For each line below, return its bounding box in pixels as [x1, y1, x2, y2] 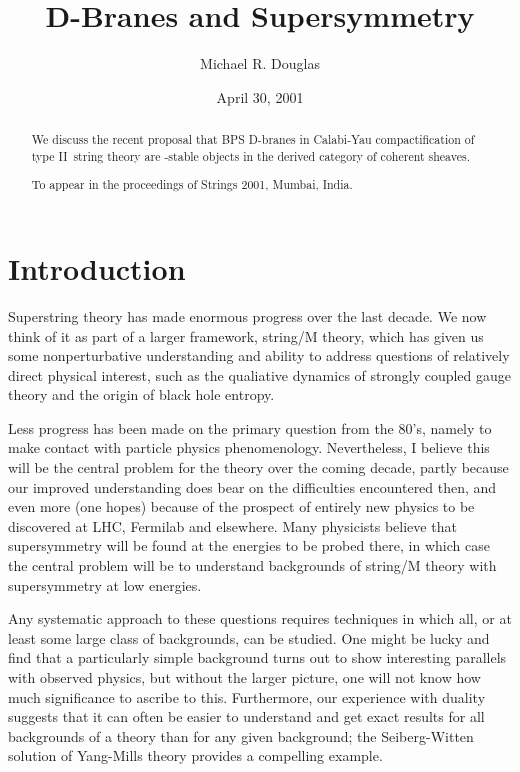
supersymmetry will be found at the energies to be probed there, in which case [8, 535, 490, 556]
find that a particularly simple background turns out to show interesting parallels [8, 647, 507, 668]
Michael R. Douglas [200, 53, 320, 74]
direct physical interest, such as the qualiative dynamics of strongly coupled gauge [8, 364, 512, 385]
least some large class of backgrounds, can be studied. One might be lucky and [8, 627, 490, 648]
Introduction [8, 247, 186, 288]
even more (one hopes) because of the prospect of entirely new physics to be [8, 496, 475, 517]
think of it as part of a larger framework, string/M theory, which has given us [8, 325, 484, 346]
